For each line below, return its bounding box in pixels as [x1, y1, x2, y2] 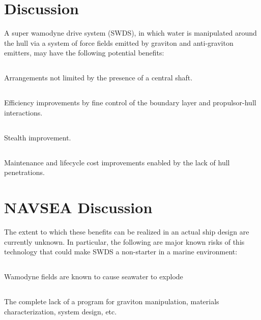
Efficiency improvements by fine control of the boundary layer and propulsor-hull [4, 97, 256, 108]
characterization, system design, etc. [4, 306, 117, 316]
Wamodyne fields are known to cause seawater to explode [4, 271, 183, 282]
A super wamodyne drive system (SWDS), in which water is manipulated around [4, 27, 257, 38]
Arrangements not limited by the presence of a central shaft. [4, 72, 193, 83]
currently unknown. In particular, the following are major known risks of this [4, 236, 245, 247]
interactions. [4, 107, 43, 118]
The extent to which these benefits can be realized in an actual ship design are [4, 226, 249, 237]
